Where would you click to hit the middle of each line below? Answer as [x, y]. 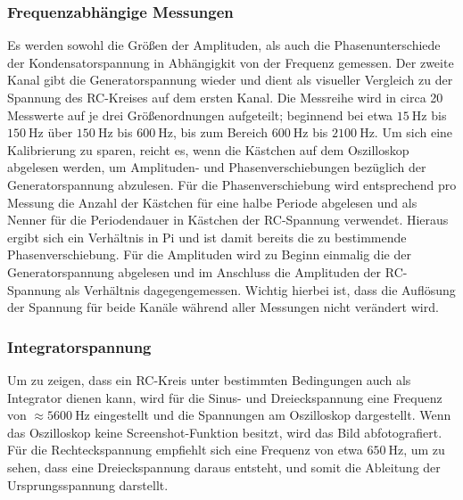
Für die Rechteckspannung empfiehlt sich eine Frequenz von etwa [185, 450]
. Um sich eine [413, 132]
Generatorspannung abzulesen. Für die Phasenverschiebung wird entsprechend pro [232, 184]
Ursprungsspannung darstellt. [88, 484]
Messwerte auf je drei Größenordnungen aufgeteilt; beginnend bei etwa [200, 115]
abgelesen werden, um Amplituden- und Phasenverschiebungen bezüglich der [217, 167]
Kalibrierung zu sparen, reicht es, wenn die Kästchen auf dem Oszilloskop [208, 149]
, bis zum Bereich [220, 132]
